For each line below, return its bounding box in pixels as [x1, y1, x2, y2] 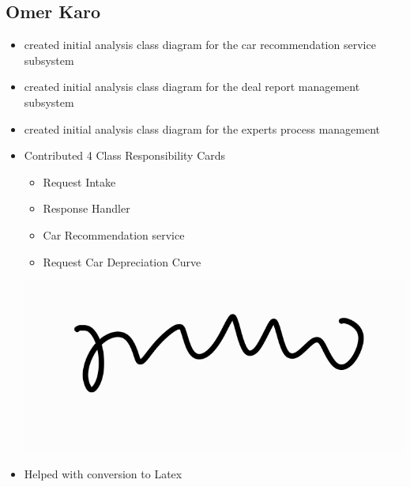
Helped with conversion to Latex [24, 466, 182, 482]
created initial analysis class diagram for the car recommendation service [24, 36, 376, 53]
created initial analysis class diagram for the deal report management [24, 78, 360, 95]
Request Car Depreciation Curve [43, 253, 201, 270]
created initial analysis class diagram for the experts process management [24, 120, 381, 137]
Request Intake [43, 173, 116, 190]
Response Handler [43, 200, 130, 217]
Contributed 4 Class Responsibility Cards [24, 147, 226, 164]
